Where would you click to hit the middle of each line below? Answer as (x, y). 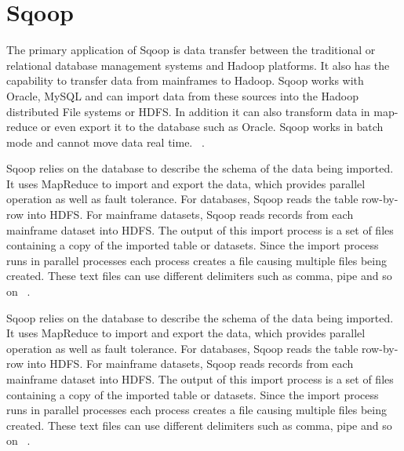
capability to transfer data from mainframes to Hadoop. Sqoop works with (185, 80)
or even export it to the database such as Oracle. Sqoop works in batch (212, 127)
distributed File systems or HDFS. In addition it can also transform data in (188, 111)
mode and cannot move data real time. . (106, 142)
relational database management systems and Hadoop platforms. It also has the (198, 65)
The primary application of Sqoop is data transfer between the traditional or (191, 50)
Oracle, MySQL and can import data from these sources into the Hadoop (182, 95)
